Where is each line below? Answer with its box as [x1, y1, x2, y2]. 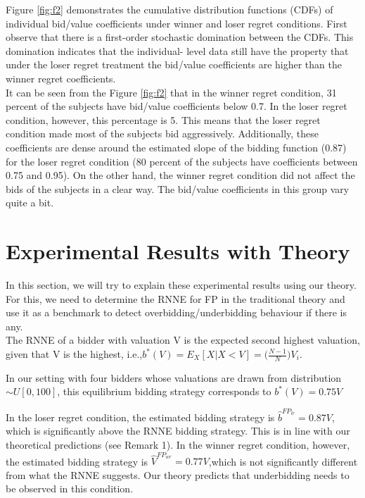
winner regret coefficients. [6, 70, 116, 85]
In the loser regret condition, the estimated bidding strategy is [6, 409, 275, 424]
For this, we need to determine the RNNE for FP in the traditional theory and [6, 291, 345, 306]
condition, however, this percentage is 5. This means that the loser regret [6, 112, 321, 127]
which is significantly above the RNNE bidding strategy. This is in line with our [6, 423, 350, 438]
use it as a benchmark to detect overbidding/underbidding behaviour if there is [6, 305, 347, 320]
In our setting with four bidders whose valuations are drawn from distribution [6, 370, 342, 385]
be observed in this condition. [6, 481, 134, 496]
